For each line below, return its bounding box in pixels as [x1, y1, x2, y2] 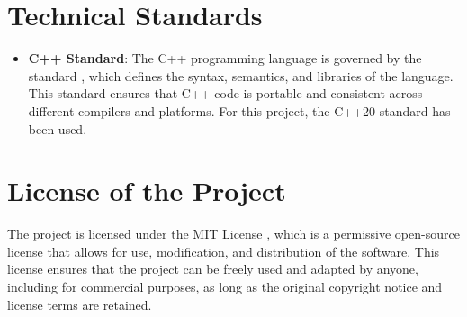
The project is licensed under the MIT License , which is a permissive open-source [7, 224, 460, 243]
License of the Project [7, 172, 286, 209]
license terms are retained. [7, 294, 152, 313]
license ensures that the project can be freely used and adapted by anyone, [7, 259, 418, 278]
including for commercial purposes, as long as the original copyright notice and [7, 277, 443, 295]
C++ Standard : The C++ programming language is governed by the [28, 49, 422, 68]
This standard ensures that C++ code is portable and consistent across [28, 84, 423, 103]
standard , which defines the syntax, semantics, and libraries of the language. [28, 66, 454, 85]
